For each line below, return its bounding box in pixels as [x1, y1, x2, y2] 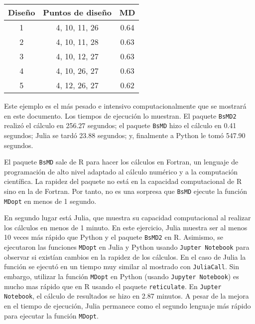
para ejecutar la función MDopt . [4, 310, 99, 321]
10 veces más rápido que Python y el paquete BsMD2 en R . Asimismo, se [4, 232, 223, 242]
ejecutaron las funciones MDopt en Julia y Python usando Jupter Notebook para [4, 242, 250, 252]
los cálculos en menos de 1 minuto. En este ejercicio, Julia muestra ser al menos [4, 222, 248, 232]
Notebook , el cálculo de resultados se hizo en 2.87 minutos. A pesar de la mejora [4, 291, 249, 301]
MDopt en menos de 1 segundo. [4, 195, 97, 206]
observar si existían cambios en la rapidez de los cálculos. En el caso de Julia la [4, 251, 246, 262]
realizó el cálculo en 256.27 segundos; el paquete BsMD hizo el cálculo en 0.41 [4, 120, 237, 131]
